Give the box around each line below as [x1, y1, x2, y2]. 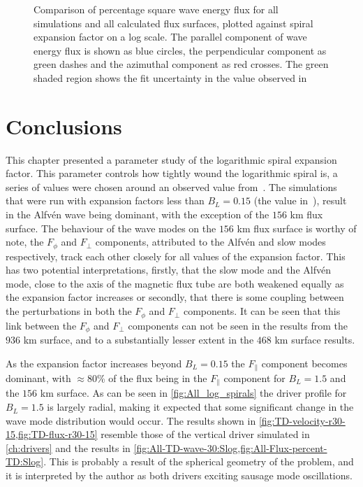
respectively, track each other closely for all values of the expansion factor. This [6, 248, 346, 263]
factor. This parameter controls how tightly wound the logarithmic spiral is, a [6, 166, 338, 181]
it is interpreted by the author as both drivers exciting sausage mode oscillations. [6, 468, 353, 483]
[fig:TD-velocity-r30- [258, 413, 346, 428]
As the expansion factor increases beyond [6, 355, 182, 370]
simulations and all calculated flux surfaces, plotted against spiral [34, 15, 313, 30]
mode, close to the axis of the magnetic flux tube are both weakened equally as [6, 276, 344, 290]
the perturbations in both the [6, 304, 132, 318]
